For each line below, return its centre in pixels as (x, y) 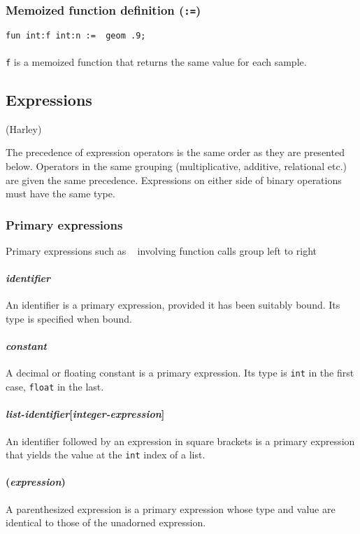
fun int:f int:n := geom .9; (76, 35)
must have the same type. (60, 194)
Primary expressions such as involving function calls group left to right (161, 251)
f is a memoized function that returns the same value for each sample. (156, 62)
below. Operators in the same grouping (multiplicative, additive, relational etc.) (177, 166)
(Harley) (24, 128)
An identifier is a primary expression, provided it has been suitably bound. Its (173, 305)
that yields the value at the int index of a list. (106, 455)
